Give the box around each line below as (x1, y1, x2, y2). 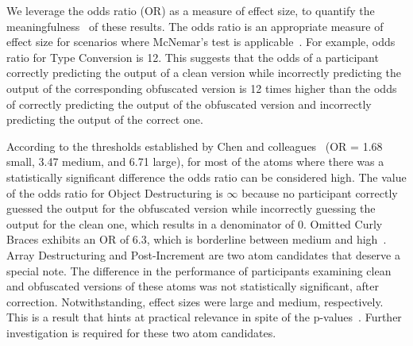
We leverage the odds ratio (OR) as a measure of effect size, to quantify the (6, 2, 375, 18)
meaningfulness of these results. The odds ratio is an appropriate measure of (6, 17, 384, 34)
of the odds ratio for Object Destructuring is (6, 184, 223, 201)
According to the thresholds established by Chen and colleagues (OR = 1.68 (6, 137, 383, 154)
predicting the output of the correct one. (6, 111, 203, 128)
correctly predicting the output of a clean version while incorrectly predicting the (6, 64, 401, 81)
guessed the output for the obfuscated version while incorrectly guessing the (6, 200, 376, 217)
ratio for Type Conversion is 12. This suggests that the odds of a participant (6, 48, 379, 65)
